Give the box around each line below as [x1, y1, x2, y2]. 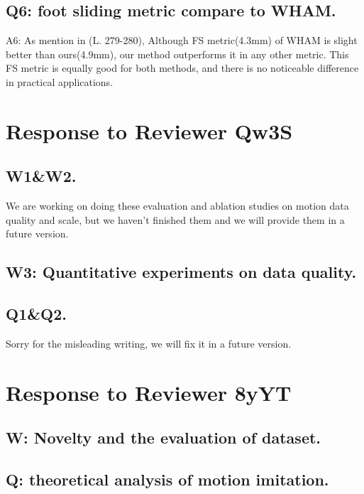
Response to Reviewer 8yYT [6, 377, 292, 407]
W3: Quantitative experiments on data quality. [6, 261, 357, 283]
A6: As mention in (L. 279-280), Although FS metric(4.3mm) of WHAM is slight [6, 33, 358, 48]
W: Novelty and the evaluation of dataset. [6, 426, 321, 449]
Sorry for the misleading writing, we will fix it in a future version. [6, 335, 292, 350]
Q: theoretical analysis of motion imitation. [6, 468, 329, 490]
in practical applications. [6, 74, 114, 89]
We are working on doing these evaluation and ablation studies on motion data [6, 198, 349, 213]
